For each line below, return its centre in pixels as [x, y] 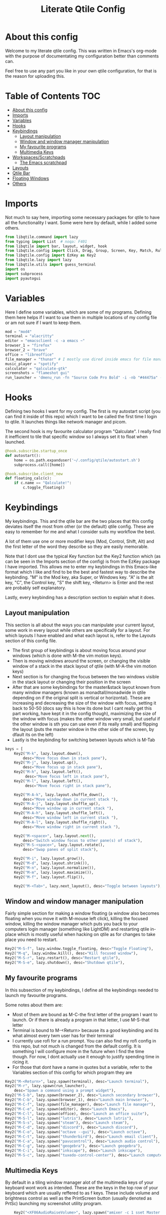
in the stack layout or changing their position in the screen [71, 682]
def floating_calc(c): [28, 478]
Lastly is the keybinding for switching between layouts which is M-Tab [84, 740]
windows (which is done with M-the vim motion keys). [67, 656]
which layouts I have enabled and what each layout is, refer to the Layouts [81, 635]
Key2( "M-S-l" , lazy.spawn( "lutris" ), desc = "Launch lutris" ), [69, 1118]
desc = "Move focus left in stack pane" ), [67, 776]
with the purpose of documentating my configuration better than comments [82, 56]
